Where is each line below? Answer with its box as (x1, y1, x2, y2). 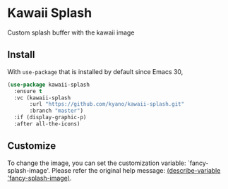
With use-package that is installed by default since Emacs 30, (7, 67, 184, 75)
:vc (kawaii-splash (13, 94, 71, 102)
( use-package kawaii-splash (7, 81, 90, 88)
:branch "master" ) (29, 107, 83, 114)
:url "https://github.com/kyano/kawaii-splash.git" (29, 101, 185, 108)
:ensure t (13, 87, 42, 94)
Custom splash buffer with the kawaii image (7, 28, 135, 37)
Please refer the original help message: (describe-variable (52, 166, 221, 174)
